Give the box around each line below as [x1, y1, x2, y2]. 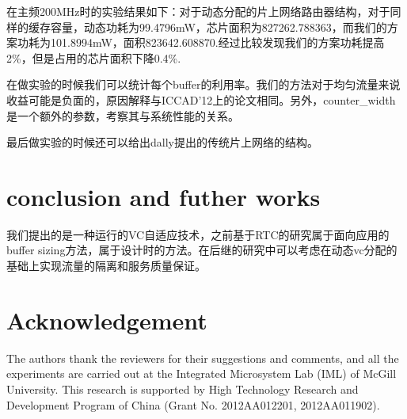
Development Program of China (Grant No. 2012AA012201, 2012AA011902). [6, 396, 380, 413]
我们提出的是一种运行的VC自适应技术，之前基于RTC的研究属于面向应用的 [6, 226, 390, 242]
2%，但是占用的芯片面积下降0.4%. [6, 49, 181, 66]
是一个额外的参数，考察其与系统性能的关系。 [6, 107, 239, 124]
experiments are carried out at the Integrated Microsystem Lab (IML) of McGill [6, 365, 397, 382]
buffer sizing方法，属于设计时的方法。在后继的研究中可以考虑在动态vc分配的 [6, 242, 397, 258]
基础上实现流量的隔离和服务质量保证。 [6, 257, 206, 274]
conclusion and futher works [6, 180, 321, 212]
